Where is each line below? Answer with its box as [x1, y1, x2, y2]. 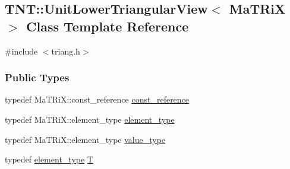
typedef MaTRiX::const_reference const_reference [5, 93, 190, 106]
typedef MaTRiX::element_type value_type [5, 133, 166, 145]
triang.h [51, 44, 80, 57]
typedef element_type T [5, 153, 93, 165]
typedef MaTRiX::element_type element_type [5, 113, 175, 125]
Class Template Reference [26, 17, 189, 35]
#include [5, 44, 38, 57]
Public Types [5, 70, 70, 85]
